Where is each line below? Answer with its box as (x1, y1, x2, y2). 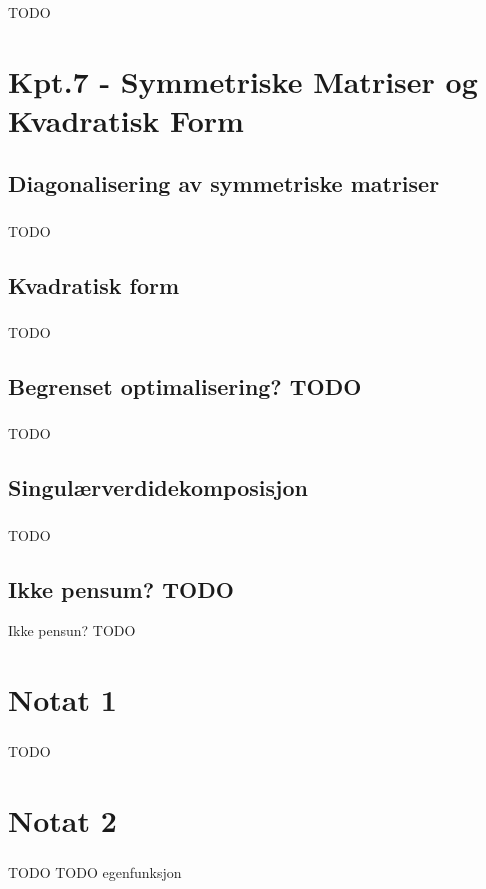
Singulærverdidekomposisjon (8, 472, 308, 503)
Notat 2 (8, 800, 117, 841)
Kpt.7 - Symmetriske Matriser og (8, 60, 478, 101)
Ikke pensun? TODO (8, 620, 136, 641)
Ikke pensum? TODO (8, 573, 234, 604)
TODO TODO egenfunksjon (8, 862, 182, 883)
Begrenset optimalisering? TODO (8, 371, 362, 402)
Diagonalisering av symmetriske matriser (8, 168, 440, 199)
